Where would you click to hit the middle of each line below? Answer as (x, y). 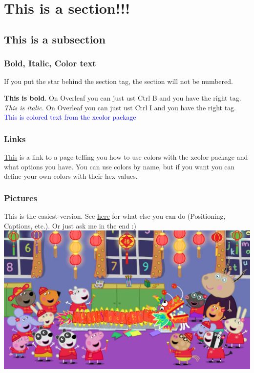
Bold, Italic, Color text (50, 63)
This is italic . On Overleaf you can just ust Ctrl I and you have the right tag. (120, 107)
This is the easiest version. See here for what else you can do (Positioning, (115, 216)
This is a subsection (55, 39)
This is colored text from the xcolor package (70, 117)
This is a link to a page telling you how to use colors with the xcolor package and (126, 156)
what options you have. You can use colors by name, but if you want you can (119, 166)
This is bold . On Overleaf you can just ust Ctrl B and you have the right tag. (123, 97)
